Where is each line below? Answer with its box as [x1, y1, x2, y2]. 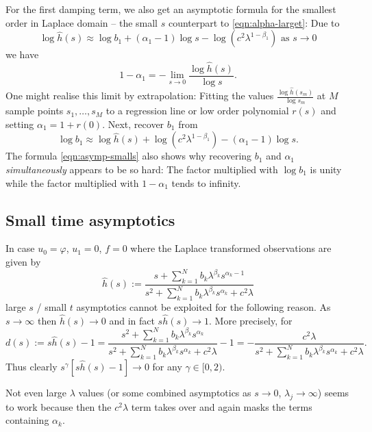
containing [5, 413, 49, 427]
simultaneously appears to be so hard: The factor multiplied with [5, 162, 278, 177]
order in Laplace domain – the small [5, 15, 158, 29]
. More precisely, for [209, 313, 293, 327]
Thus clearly [5, 359, 58, 373]
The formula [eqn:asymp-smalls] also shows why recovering [5, 149, 252, 163]
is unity [310, 162, 342, 177]
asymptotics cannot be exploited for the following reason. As [76, 300, 331, 314]
